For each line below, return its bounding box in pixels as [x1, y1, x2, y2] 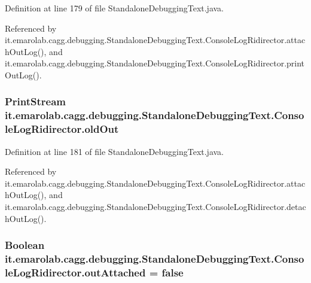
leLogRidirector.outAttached [5, 264, 146, 279]
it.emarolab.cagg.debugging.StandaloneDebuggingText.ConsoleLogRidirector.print [5, 57, 305, 69]
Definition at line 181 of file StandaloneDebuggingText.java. [5, 145, 224, 157]
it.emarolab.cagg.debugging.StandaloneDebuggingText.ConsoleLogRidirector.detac [5, 200, 306, 212]
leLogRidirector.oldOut [5, 121, 119, 136]
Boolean [5, 238, 45, 252]
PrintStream [5, 94, 66, 109]
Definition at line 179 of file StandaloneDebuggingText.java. [5, 2, 224, 14]
